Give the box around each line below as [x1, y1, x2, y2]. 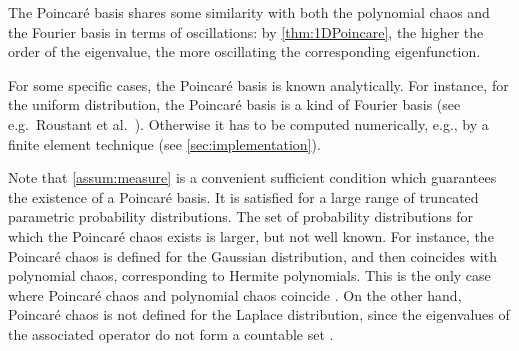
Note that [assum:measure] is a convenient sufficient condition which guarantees [8, 167, 497, 188]
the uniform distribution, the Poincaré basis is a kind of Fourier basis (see [8, 94, 461, 115]
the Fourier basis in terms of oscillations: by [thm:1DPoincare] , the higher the [8, 21, 484, 42]
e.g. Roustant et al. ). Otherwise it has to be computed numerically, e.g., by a [8, 113, 489, 134]
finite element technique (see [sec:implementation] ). [8, 133, 321, 154]
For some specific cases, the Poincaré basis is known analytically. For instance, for [8, 74, 509, 95]
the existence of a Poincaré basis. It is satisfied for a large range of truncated [8, 186, 479, 207]
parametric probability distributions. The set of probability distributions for [8, 206, 474, 227]
